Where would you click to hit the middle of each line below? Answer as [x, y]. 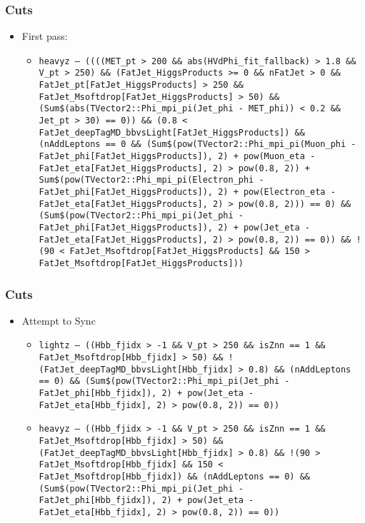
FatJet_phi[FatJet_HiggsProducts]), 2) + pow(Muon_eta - [177, 157]
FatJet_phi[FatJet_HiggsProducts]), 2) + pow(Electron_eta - [187, 192]
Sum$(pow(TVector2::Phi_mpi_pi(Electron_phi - [151, 180]
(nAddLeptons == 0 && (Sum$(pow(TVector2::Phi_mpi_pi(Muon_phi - [197, 144]
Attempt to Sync [59, 320]
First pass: [45, 36]
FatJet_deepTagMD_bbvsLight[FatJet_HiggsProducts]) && [172, 132]
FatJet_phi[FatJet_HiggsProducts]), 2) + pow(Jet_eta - [175, 228]
